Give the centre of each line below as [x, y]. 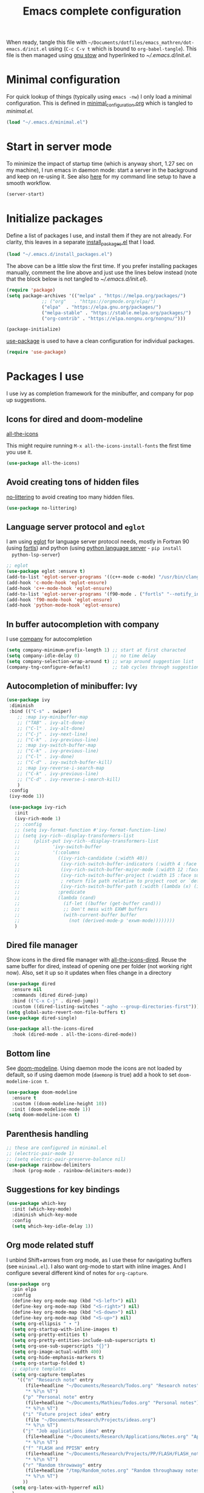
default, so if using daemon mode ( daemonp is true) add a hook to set [92, 1074]
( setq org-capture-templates [49, 1374]
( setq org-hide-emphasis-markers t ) [58, 1357]
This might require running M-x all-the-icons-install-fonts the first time [99, 445]
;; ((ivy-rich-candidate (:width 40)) [81, 859]
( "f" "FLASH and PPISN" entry [60, 1448]
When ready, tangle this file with [46, 42]
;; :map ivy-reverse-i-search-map [61, 768]
